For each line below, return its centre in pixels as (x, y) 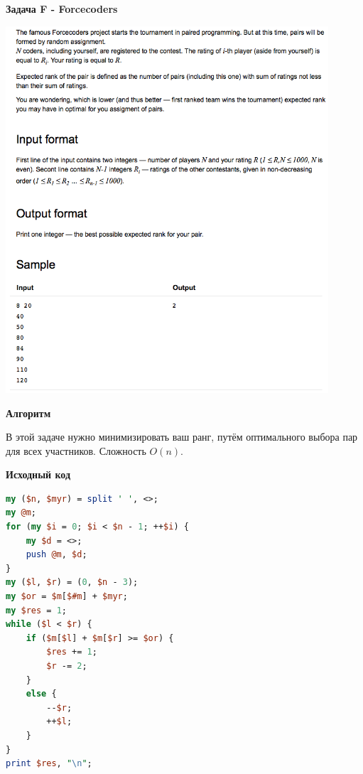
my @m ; (21, 513)
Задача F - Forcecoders (62, 9)
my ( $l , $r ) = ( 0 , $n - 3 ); (72, 582)
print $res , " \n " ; (49, 764)
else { (41, 694)
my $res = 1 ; (36, 610)
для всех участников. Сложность (76, 450)
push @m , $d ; (56, 555)
